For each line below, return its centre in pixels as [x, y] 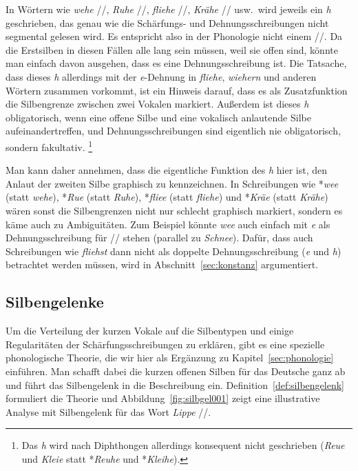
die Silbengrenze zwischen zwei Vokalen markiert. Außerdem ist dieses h [157, 104]
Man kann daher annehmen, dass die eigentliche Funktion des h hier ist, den [167, 170]
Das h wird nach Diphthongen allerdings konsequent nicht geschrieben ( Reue [183, 445]
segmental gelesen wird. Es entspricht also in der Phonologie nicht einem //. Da [174, 36]
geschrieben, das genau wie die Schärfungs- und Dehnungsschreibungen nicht [167, 22]
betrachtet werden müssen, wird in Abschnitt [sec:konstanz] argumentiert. [162, 264]
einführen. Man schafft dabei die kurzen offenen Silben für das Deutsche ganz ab [176, 371]
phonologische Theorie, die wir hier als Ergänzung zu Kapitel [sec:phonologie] [170, 358]
